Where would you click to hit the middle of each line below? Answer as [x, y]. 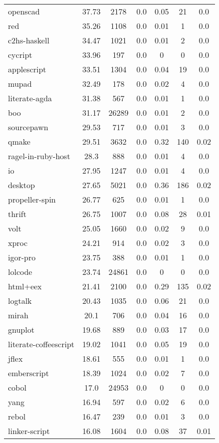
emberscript [28, 373]
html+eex [25, 286]
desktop [21, 185]
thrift [17, 214]
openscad [24, 11]
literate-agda [30, 98]
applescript [27, 69]
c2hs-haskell [29, 40]
